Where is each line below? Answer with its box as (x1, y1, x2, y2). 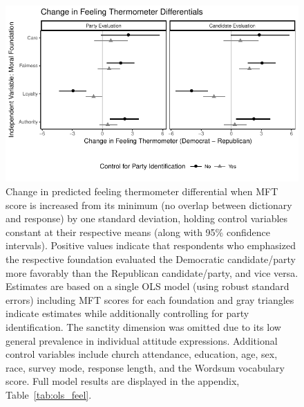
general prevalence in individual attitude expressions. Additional (6, 333, 278, 347)
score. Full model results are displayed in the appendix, (6, 374, 240, 388)
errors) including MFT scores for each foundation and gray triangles (6, 292, 294, 307)
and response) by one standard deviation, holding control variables (6, 211, 288, 226)
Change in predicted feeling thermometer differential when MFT (6, 183, 278, 198)
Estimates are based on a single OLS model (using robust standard (6, 279, 289, 293)
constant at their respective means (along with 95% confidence (6, 224, 270, 239)
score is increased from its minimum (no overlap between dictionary (6, 197, 292, 212)
